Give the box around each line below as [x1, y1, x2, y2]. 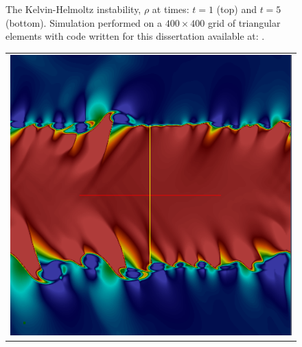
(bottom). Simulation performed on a [5, 15, 163, 29]
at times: [152, 2, 189, 16]
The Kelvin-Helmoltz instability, [5, 2, 141, 16]
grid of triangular [207, 15, 281, 29]
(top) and [216, 2, 257, 16]
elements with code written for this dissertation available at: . [5, 29, 265, 43]
